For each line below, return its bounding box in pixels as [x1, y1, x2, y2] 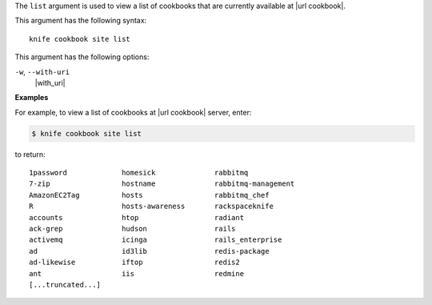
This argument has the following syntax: [14, 16, 147, 26]
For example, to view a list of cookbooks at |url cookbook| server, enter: [14, 107, 252, 117]
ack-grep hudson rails [29, 224, 236, 234]
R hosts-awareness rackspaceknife [29, 202, 274, 211]
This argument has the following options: [14, 52, 150, 62]
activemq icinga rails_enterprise [29, 235, 282, 244]
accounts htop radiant [29, 213, 244, 222]
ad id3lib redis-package [29, 247, 270, 255]
